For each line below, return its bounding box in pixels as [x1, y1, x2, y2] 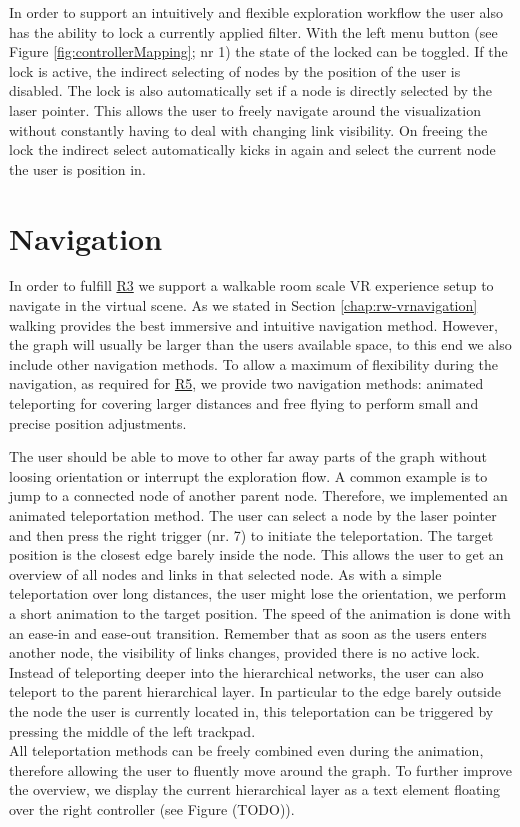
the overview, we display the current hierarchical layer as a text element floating [9, 779, 501, 800]
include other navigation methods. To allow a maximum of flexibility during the [9, 353, 499, 374]
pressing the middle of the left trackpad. [9, 720, 256, 741]
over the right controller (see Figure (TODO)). [9, 798, 295, 819]
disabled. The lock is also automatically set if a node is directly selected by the [9, 80, 493, 101]
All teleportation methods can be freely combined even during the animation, [9, 740, 484, 761]
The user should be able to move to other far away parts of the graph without [9, 446, 487, 467]
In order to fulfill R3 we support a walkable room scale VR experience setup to [9, 275, 494, 296]
